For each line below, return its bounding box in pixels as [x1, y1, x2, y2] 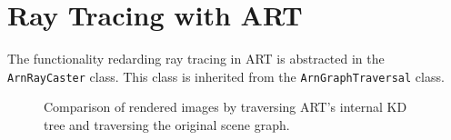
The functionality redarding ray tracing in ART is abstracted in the [7, 49, 385, 68]
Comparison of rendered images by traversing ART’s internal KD [44, 97, 407, 116]
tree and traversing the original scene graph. [44, 115, 290, 134]
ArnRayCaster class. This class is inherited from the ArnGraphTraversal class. [7, 66, 445, 85]
